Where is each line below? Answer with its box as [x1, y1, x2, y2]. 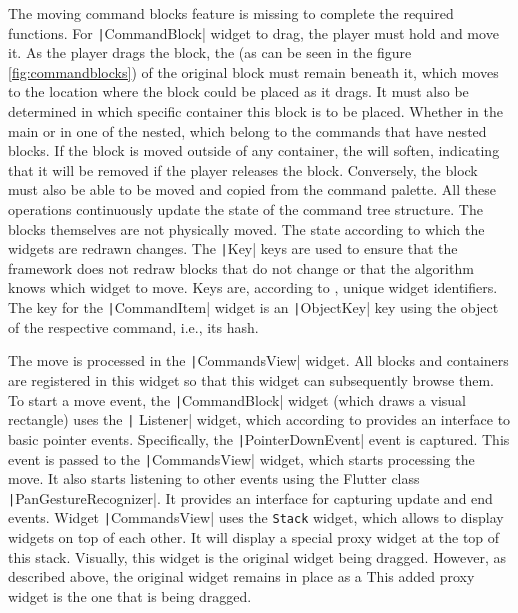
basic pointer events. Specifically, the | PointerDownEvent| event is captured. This [8, 428, 510, 449]
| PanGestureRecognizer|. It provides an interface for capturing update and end [8, 487, 493, 508]
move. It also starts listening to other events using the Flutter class [8, 468, 420, 489]
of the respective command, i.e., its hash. [8, 316, 259, 337]
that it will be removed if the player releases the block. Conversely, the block [8, 159, 478, 180]
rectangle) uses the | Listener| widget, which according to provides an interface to [8, 409, 511, 430]
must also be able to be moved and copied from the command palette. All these [8, 179, 496, 200]
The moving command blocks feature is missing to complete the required [8, 3, 454, 23]
